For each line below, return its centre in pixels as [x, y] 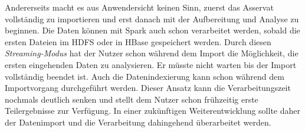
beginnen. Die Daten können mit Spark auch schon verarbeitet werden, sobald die [152, 30]
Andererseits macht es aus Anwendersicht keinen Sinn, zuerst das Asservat [139, 7]
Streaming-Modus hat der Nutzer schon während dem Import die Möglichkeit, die [152, 53]
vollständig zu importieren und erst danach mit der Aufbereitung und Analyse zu [152, 18]
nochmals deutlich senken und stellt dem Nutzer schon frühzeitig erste [132, 99]
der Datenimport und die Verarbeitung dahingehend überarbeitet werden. [138, 122]
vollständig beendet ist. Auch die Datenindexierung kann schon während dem [145, 76]
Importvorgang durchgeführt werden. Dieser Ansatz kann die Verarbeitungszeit [148, 88]
